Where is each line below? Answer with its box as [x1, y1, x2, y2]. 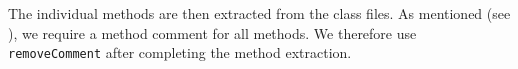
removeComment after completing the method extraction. [8, 42, 352, 63]
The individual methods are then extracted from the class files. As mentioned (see [8, 3, 511, 23]
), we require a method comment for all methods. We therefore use [8, 22, 417, 43]
